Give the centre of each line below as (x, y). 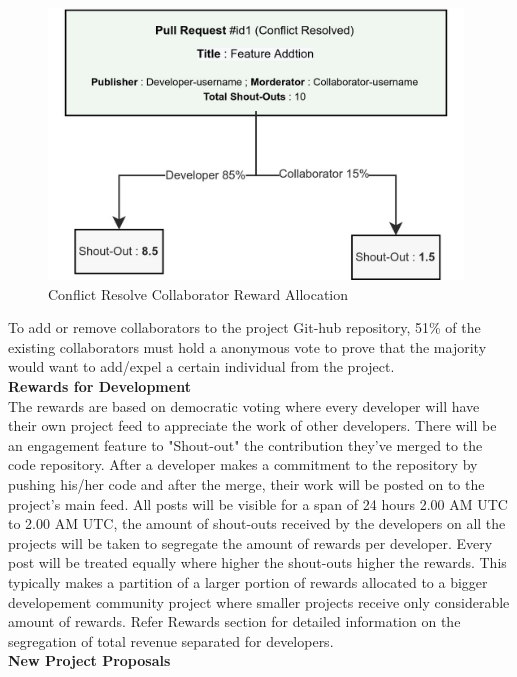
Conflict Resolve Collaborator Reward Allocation (198, 293)
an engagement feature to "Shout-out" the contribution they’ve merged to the (245, 444)
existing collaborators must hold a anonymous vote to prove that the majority (247, 346)
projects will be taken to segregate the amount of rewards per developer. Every (250, 542)
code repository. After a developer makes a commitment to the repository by (243, 464)
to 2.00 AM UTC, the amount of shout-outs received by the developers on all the (257, 523)
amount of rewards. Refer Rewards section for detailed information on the (234, 621)
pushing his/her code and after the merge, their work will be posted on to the (246, 483)
